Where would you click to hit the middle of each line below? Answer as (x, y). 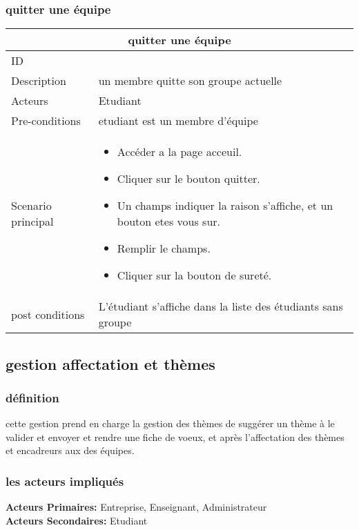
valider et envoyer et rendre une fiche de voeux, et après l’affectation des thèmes (175, 436)
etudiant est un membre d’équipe (178, 121)
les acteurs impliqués (65, 481)
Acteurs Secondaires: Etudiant (77, 520)
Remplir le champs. (164, 248)
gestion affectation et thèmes (110, 363)
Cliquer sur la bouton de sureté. (194, 275)
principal (32, 222)
